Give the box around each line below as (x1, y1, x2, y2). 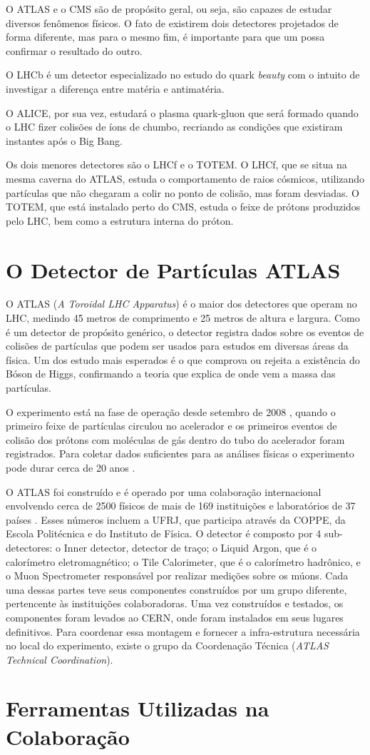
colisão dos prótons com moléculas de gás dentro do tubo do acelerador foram (6, 432, 345, 447)
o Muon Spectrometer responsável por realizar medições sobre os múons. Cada (6, 568, 349, 583)
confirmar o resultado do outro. (6, 43, 143, 58)
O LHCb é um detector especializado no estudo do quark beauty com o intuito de (6, 67, 360, 82)
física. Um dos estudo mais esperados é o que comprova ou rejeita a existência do (6, 352, 360, 367)
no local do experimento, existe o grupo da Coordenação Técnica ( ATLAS (6, 638, 329, 653)
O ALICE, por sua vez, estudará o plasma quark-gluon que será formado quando (6, 105, 359, 120)
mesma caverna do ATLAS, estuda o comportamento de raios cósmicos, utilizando (6, 171, 365, 186)
